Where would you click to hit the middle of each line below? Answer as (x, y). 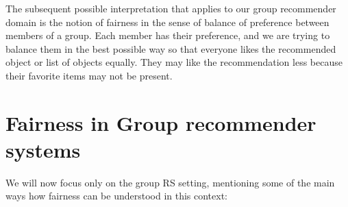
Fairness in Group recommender (161, 122)
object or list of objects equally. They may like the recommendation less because (174, 62)
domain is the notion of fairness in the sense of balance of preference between (167, 22)
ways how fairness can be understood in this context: (117, 196)
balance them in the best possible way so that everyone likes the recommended (171, 48)
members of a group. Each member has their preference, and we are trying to (168, 35)
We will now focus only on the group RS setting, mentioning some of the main (170, 182)
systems (43, 149)
